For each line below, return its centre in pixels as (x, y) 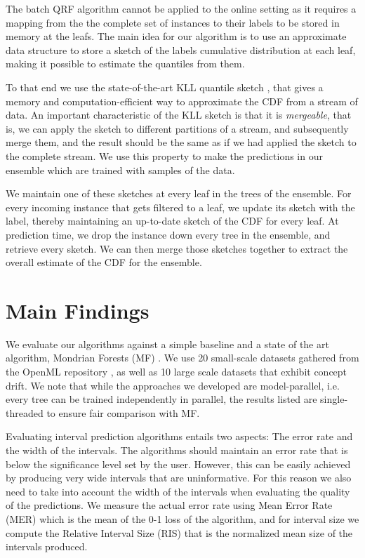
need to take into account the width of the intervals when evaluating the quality (178, 491)
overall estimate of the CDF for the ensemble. (104, 262)
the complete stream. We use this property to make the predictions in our (164, 155)
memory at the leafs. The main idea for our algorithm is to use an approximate (176, 36)
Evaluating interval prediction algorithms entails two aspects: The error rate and (179, 436)
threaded (25, 412)
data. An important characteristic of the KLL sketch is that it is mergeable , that (179, 115)
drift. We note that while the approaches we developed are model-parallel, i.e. (173, 385)
